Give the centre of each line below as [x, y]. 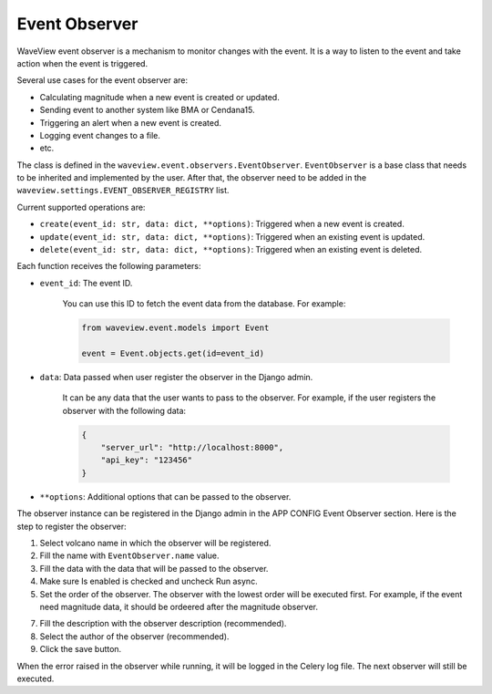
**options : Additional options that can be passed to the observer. [165, 496]
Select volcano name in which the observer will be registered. [155, 544]
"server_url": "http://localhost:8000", [192, 448]
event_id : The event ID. [86, 283]
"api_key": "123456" [147, 460]
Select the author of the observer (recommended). [134, 636]
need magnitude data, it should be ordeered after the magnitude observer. [179, 606]
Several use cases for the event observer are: [102, 80]
